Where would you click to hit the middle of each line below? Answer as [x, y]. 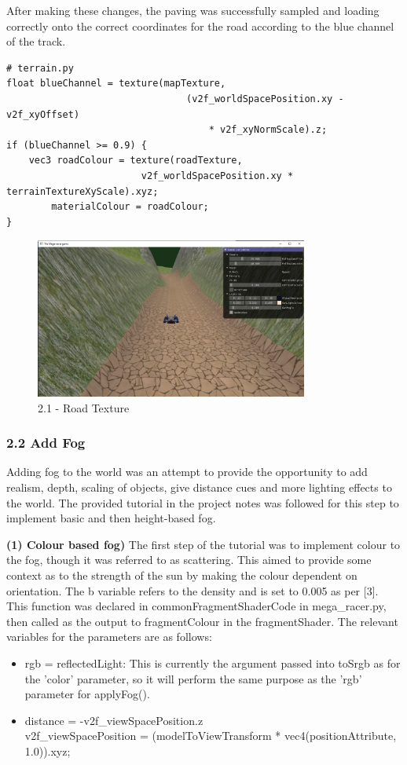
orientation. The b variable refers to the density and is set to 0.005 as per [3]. [192, 590]
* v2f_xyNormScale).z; [268, 130]
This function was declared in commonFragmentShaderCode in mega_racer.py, [196, 606]
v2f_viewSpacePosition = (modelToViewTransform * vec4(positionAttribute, [211, 736]
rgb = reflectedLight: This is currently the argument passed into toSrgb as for [213, 663]
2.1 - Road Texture [84, 407]
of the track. [36, 41]
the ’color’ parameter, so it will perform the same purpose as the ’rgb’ [193, 678]
